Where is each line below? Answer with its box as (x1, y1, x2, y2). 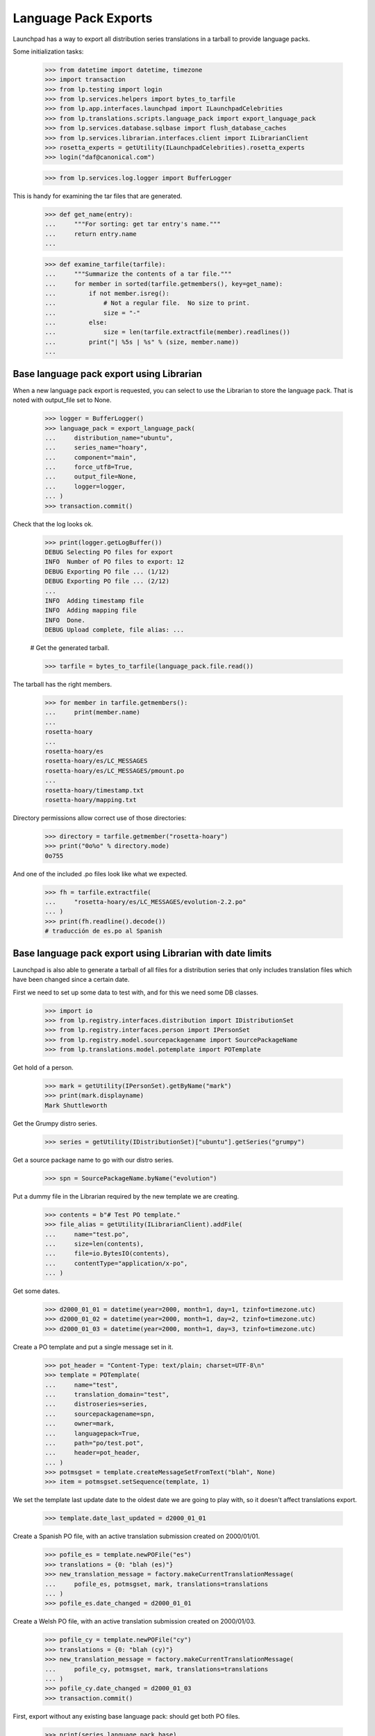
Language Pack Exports (12, 10, 153, 26)
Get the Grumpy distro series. (12, 1119, 97, 1128)
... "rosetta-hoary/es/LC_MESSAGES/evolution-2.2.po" (44, 898, 247, 906)
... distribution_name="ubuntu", (44, 434, 174, 442)
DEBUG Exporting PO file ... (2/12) (44, 577, 170, 585)
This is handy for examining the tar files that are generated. (12, 192, 183, 200)
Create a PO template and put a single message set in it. (12, 1342, 174, 1351)
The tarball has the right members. (12, 681, 112, 689)
